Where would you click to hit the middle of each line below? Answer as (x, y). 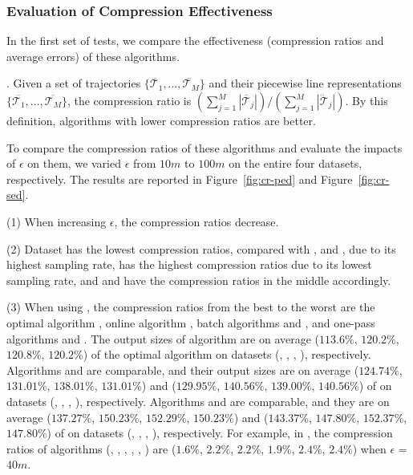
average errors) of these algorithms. (93, 56)
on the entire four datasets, (296, 163)
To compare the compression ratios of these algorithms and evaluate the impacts (204, 147)
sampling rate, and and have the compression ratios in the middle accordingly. (199, 280)
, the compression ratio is (129, 100)
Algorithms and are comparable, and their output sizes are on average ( (183, 369)
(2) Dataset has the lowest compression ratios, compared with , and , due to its (201, 248)
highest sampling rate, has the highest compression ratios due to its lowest (189, 264)
